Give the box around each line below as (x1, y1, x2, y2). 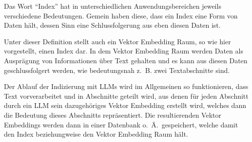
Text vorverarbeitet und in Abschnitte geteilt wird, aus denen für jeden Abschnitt (4, 90, 249, 101)
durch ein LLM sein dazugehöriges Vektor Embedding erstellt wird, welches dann (4, 100, 246, 110)
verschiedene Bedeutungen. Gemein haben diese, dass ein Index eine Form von (4, 10, 238, 20)
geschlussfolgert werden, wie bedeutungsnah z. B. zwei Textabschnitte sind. (4, 65, 230, 75)
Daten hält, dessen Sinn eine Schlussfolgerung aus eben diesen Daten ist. (4, 20, 221, 30)
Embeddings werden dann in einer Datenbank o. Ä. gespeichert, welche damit (4, 119, 238, 129)
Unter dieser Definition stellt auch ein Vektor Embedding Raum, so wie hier (4, 36, 231, 46)
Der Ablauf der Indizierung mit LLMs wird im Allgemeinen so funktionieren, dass (4, 81, 249, 91)
